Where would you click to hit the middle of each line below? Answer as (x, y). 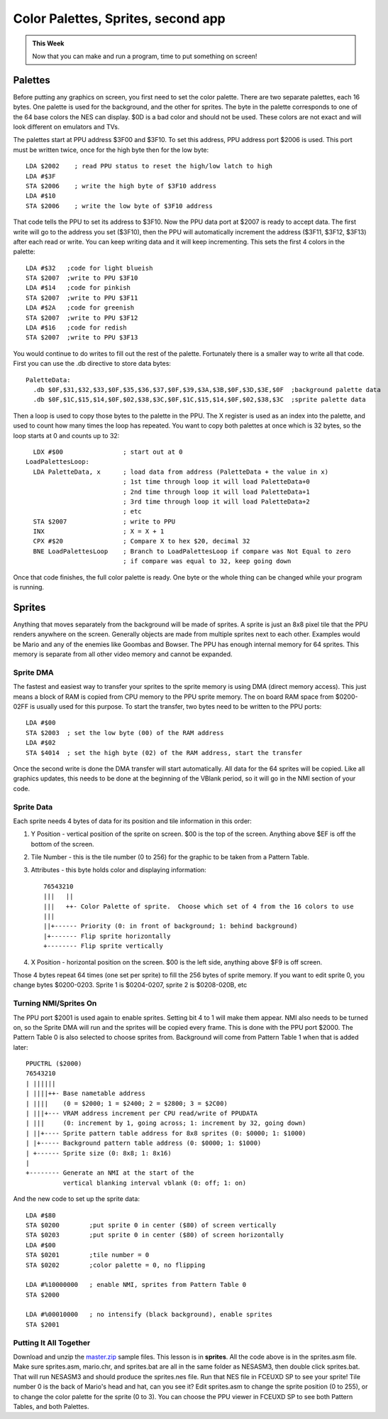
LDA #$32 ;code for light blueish (89, 268)
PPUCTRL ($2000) (54, 1064)
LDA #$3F (41, 176)
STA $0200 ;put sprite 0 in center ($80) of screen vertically (151, 1225)
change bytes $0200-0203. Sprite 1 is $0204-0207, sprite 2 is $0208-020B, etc (130, 985)
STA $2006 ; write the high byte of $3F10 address (121, 186)
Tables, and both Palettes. (51, 1406)
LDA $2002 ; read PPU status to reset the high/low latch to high (149, 166)
